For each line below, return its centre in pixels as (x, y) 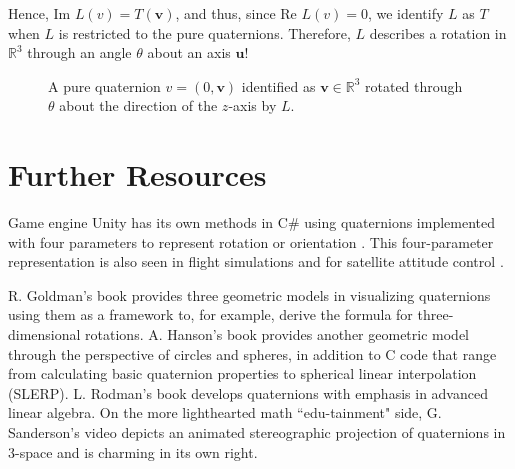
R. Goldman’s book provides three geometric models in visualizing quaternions (249, 294)
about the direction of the (138, 105)
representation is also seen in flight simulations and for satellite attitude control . (256, 261)
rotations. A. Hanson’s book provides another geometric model (277, 334)
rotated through (414, 85)
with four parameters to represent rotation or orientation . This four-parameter (251, 241)
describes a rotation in (438, 32)
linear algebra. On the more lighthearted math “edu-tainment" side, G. (225, 412)
